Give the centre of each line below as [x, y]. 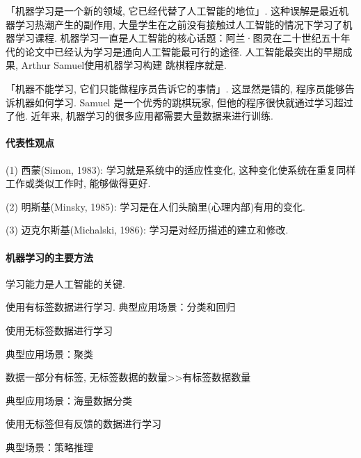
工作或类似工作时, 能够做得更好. [78, 183]
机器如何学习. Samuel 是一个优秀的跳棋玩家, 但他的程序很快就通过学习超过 [184, 102]
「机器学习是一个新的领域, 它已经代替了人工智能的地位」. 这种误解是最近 [173, 10]
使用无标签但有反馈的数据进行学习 [83, 424]
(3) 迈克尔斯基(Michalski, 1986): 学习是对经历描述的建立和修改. [147, 230]
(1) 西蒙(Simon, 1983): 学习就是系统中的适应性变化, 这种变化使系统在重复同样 [181, 169]
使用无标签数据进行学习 [59, 330]
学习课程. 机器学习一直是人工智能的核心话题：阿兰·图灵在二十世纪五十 [178, 38]
